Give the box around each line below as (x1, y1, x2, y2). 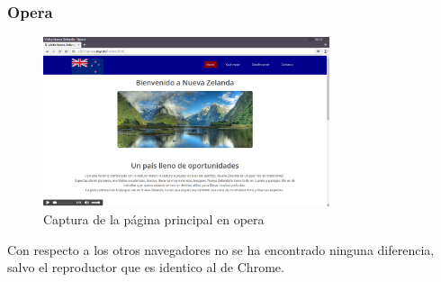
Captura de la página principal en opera (43, 210, 265, 228)
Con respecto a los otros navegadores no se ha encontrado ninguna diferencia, (7, 240, 435, 259)
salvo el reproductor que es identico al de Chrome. (7, 258, 284, 277)
